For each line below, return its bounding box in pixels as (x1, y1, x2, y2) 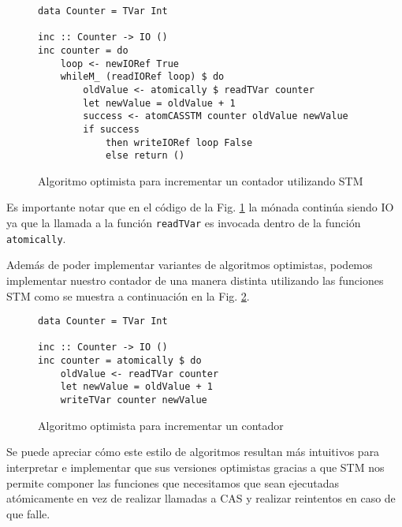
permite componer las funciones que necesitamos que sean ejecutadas (6, 474, 340, 491)
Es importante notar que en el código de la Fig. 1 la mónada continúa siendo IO (6, 199, 394, 215)
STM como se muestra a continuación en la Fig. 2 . (6, 287, 250, 304)
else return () (105, 150, 185, 162)
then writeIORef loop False (105, 136, 253, 148)
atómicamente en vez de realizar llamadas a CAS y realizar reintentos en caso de (6, 490, 396, 506)
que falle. (6, 505, 50, 521)
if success (83, 123, 140, 135)
